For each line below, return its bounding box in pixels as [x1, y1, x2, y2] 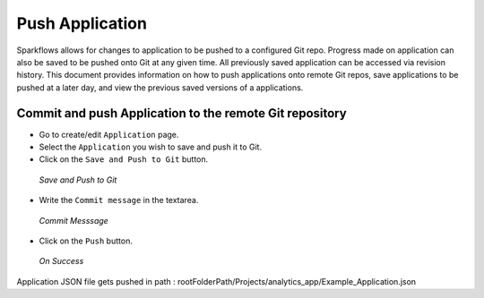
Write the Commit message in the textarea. [39, 195, 199, 206]
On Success [39, 256, 84, 267]
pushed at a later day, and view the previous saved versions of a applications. [16, 81, 304, 93]
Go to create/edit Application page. [39, 129, 179, 140]
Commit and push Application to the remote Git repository [16, 106, 347, 121]
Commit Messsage [39, 215, 109, 226]
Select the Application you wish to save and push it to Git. [39, 141, 263, 152]
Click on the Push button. [39, 235, 134, 246]
